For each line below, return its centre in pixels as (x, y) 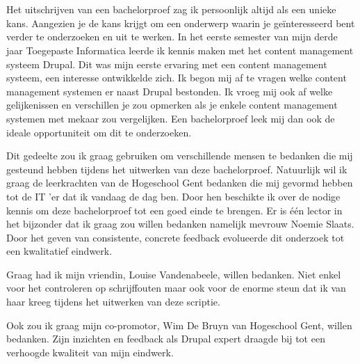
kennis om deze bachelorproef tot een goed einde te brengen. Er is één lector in (174, 210)
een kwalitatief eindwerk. (59, 251)
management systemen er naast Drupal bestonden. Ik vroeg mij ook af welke (170, 91)
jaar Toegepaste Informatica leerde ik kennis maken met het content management (180, 50)
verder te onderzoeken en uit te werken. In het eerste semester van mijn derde (172, 37)
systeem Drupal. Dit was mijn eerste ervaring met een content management (167, 64)
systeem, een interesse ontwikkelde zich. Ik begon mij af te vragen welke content (177, 78)
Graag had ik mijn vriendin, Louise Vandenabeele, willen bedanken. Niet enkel (174, 274)
